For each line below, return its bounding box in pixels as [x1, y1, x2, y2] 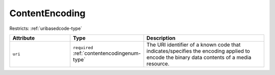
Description [146, 34, 176, 42]
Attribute [12, 34, 35, 42]
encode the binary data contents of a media [146, 54, 252, 61]
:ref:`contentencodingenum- [73, 50, 141, 57]
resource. [146, 60, 170, 67]
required [73, 45, 94, 51]
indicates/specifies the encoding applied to [146, 47, 251, 54]
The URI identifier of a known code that [146, 41, 241, 48]
